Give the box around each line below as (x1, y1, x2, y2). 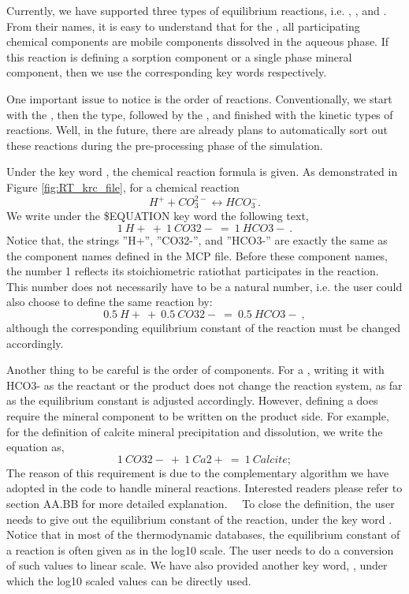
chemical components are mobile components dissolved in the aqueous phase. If (6, 33, 389, 50)
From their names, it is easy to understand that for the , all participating (6, 17, 360, 34)
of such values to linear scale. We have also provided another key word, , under (6, 557, 388, 573)
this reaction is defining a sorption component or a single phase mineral (6, 48, 352, 65)
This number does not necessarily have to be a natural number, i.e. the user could (6, 278, 403, 294)
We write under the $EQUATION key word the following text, (6, 207, 309, 224)
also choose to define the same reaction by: (6, 293, 213, 310)
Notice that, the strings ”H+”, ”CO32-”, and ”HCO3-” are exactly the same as (6, 232, 388, 248)
